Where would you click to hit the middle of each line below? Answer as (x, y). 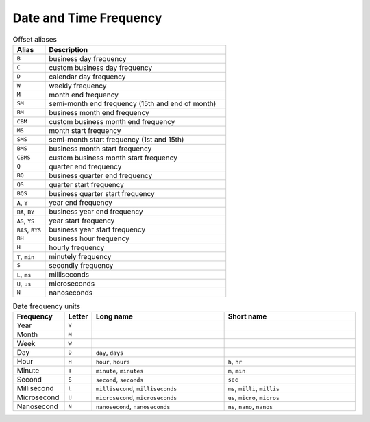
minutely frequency (80, 256)
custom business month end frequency (112, 121)
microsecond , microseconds (136, 397)
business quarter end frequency (101, 175)
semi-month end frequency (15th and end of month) (133, 103)
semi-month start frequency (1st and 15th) (116, 139)
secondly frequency (81, 265)
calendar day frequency (87, 77)
